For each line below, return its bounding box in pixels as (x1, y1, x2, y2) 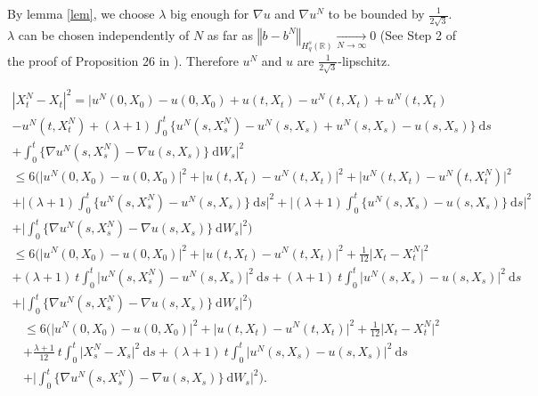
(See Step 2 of (379, 25, 457, 44)
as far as (207, 25, 253, 44)
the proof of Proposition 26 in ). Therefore (7, 51, 239, 69)
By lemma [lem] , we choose (7, 4, 155, 22)
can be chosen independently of (18, 25, 190, 44)
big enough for (170, 4, 249, 22)
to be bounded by (328, 4, 425, 22)
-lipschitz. (338, 51, 391, 69)
